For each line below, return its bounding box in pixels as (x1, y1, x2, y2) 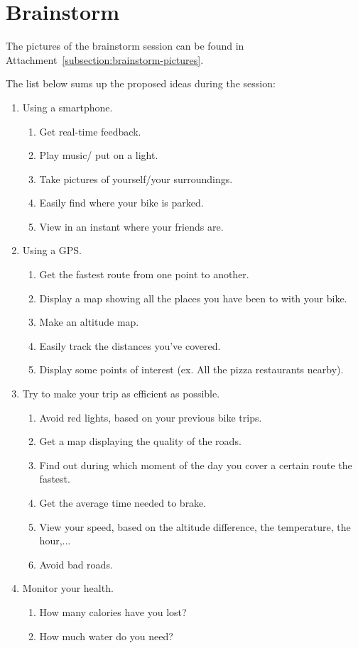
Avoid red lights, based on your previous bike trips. (39, 410, 262, 424)
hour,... (39, 533, 71, 548)
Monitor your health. (22, 581, 114, 595)
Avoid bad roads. (39, 556, 113, 571)
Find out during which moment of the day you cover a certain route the (39, 457, 352, 472)
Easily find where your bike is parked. (39, 195, 204, 210)
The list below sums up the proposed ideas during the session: (6, 76, 276, 91)
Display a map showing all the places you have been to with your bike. (39, 290, 347, 305)
